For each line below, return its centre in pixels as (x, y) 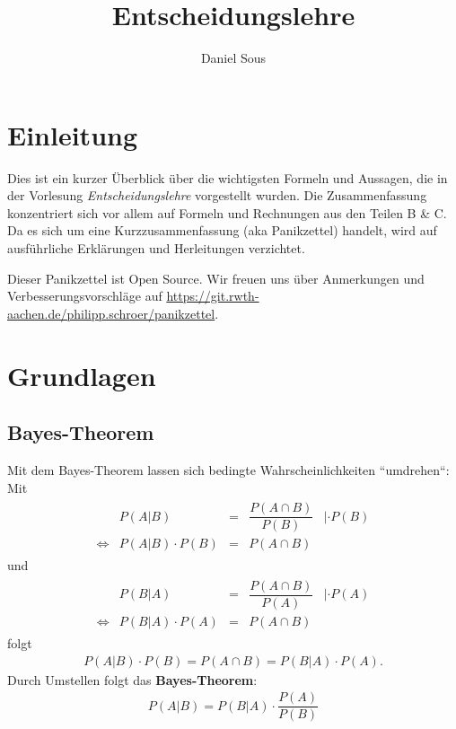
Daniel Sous (233, 58)
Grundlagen (82, 375)
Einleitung (73, 134)
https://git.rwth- (213, 296)
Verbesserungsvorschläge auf (85, 296)
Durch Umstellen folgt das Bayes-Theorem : (132, 679)
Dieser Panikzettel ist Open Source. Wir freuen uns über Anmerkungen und (216, 278)
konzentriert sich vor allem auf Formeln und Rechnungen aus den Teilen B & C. (227, 212)
